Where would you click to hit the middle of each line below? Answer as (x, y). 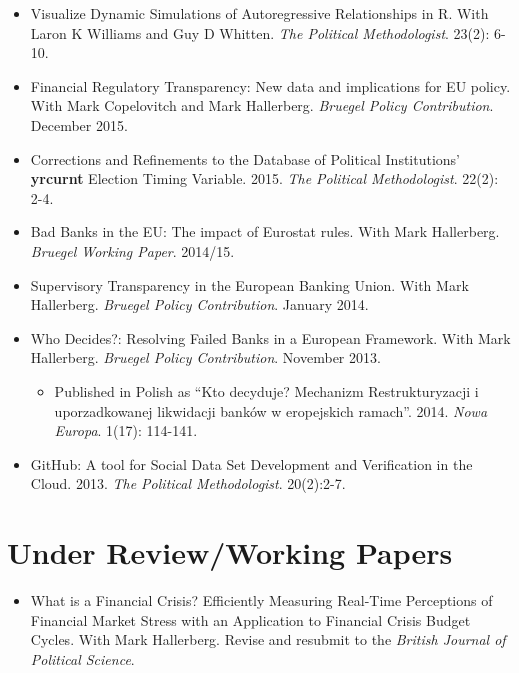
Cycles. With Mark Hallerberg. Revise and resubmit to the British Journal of (268, 639)
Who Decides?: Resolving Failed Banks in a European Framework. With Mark (270, 337)
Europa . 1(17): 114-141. (126, 430)
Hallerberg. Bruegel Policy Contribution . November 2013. (205, 357)
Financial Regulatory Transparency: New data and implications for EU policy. (270, 85)
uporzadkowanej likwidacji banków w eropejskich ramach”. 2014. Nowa (271, 410)
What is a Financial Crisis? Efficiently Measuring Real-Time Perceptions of (261, 600)
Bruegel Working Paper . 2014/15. (132, 250)
